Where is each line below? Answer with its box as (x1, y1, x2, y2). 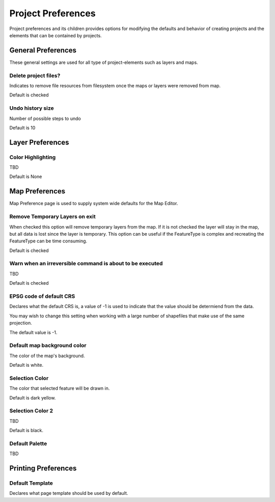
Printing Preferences (9, 464, 77, 473)
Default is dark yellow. (9, 394, 56, 400)
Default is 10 (9, 124, 36, 131)
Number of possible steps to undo (9, 115, 81, 121)
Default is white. (9, 362, 43, 368)
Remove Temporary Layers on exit (9, 213, 96, 220)
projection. (9, 320, 33, 326)
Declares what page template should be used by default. (9, 490, 128, 496)
